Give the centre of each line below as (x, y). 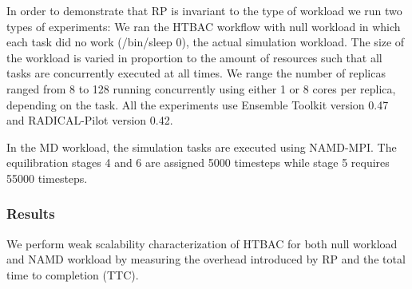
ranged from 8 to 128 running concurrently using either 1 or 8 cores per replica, (201, 88)
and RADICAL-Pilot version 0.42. (90, 120)
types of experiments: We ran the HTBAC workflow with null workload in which (204, 26)
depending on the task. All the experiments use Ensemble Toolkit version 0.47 (198, 104)
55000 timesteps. (47, 178)
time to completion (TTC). (73, 274)
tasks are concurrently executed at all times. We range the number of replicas (196, 73)
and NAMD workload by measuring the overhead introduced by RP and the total (206, 259)
